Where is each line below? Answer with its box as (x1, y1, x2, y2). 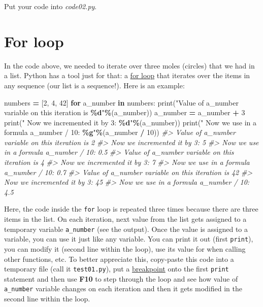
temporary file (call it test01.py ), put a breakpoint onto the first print (4, 263, 229, 274)
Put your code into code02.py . (4, 1, 97, 11)
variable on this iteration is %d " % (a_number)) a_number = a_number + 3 (4, 107, 245, 118)
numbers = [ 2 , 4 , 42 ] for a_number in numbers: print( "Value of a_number (4, 97, 239, 108)
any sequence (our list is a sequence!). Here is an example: (4, 80, 185, 90)
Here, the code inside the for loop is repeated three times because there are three (4, 203, 258, 214)
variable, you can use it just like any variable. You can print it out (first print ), (4, 233, 253, 244)
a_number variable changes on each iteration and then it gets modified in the (4, 283, 242, 294)
